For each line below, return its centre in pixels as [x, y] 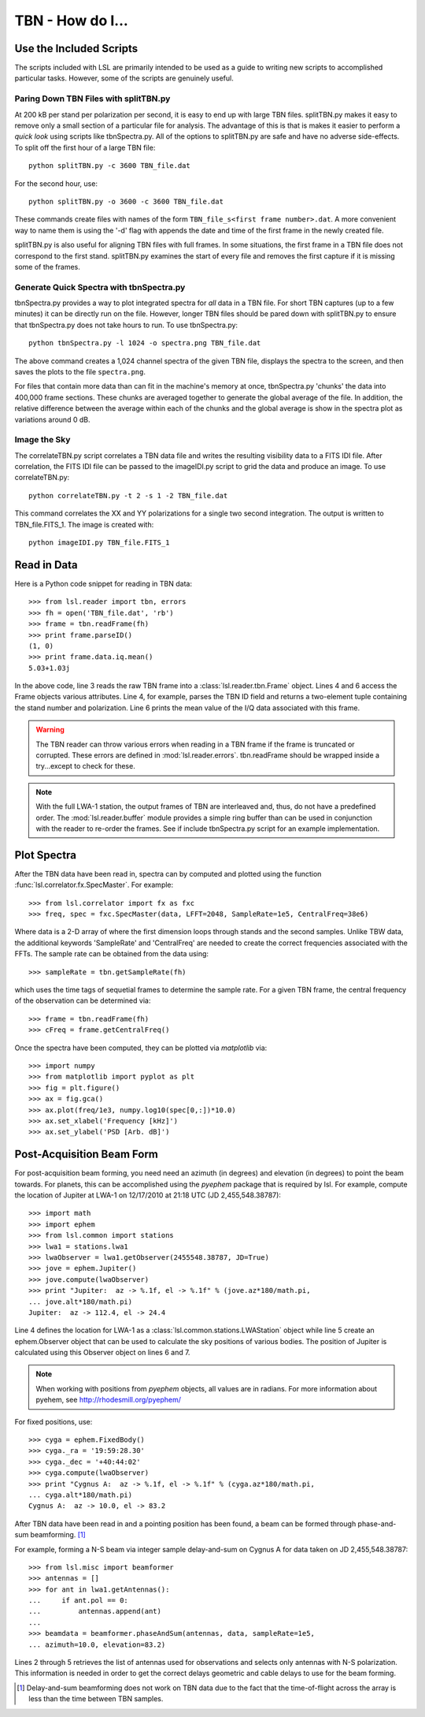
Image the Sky [42, 440]
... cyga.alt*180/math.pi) [81, 1495]
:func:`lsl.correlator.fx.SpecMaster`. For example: [94, 885]
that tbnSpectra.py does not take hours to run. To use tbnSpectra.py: [126, 325]
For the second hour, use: [56, 183]
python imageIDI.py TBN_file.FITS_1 [99, 543]
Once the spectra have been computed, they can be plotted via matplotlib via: [141, 1048]
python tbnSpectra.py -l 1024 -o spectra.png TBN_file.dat [145, 343]
